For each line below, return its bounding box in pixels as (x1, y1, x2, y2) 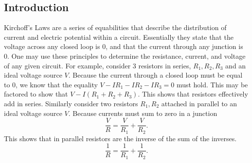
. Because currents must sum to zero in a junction (68, 108, 217, 118)
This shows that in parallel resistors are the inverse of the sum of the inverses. (4, 133, 237, 143)
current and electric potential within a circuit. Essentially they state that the (4, 32, 234, 42)
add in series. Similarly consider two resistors (4, 98, 138, 108)
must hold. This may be (176, 79, 248, 89)
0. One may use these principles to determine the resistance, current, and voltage (4, 50, 246, 61)
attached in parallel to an (161, 98, 237, 108)
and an (225, 60, 246, 70)
